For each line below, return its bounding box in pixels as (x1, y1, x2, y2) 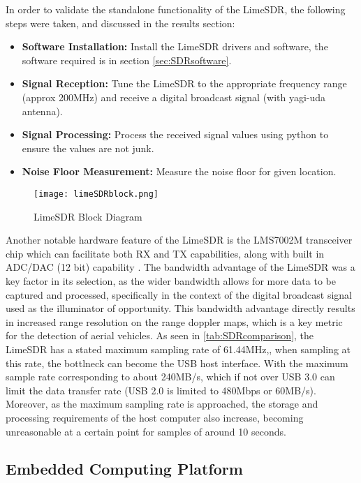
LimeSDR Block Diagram (34, 209, 142, 223)
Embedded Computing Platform (6, 458, 243, 480)
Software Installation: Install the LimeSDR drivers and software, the (22, 39, 328, 54)
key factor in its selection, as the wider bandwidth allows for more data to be (6, 273, 336, 288)
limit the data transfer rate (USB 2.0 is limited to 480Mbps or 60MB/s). (6, 382, 316, 397)
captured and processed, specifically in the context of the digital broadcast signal (6, 287, 352, 302)
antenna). (22, 103, 63, 118)
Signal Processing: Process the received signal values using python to (22, 127, 329, 142)
